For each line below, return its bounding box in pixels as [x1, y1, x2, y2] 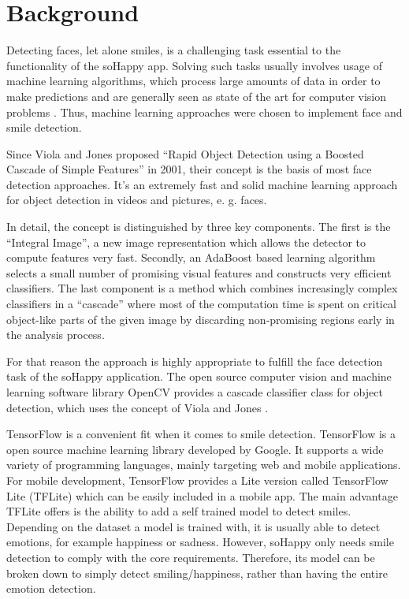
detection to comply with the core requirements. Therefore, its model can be [6, 549, 375, 565]
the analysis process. [6, 326, 105, 343]
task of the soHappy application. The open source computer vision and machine [6, 368, 392, 385]
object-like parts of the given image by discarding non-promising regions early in [6, 311, 395, 327]
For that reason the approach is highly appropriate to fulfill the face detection [6, 352, 383, 369]
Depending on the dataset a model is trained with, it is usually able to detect [6, 518, 381, 534]
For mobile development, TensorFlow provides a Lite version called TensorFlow [6, 471, 389, 488]
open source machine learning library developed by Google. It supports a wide [6, 441, 384, 457]
